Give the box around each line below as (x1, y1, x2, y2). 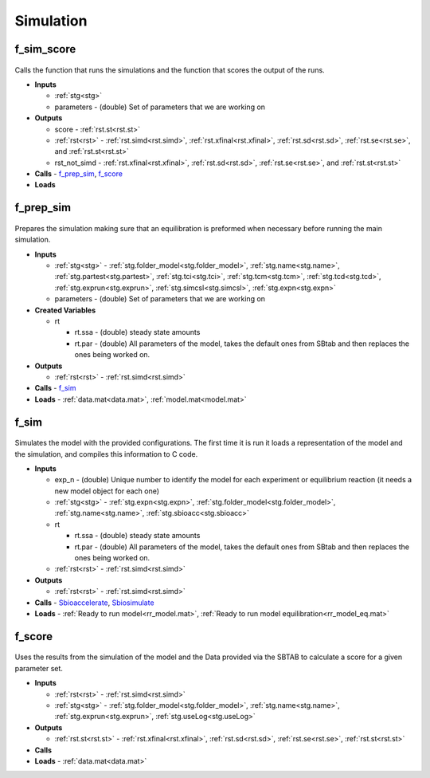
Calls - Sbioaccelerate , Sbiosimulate (34, 598, 154, 607)
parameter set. (14, 663, 64, 673)
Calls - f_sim (34, 383, 76, 393)
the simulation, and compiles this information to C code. (14, 449, 198, 458)
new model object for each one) (54, 486, 159, 496)
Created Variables (34, 305, 96, 315)
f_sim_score (14, 42, 76, 56)
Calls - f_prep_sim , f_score (34, 169, 123, 179)
